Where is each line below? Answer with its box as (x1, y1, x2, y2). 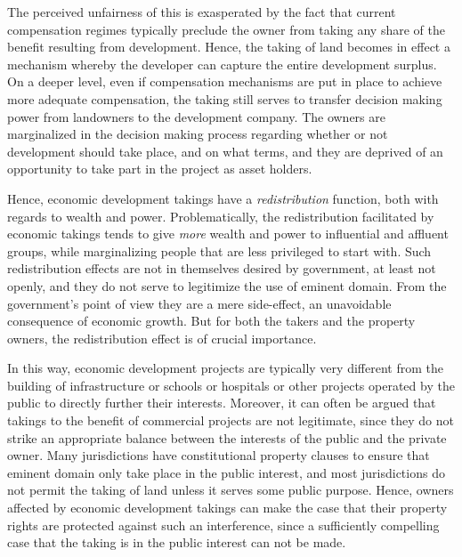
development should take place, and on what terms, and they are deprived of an (7, 141, 443, 160)
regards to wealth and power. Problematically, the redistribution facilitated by (7, 206, 434, 225)
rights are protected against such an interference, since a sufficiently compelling (7, 515, 440, 534)
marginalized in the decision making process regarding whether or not (7, 125, 388, 143)
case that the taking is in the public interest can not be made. (7, 533, 346, 552)
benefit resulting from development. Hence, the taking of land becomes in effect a (7, 37, 450, 56)
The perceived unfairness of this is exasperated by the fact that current (7, 3, 396, 20)
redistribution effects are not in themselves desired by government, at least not (7, 259, 436, 278)
